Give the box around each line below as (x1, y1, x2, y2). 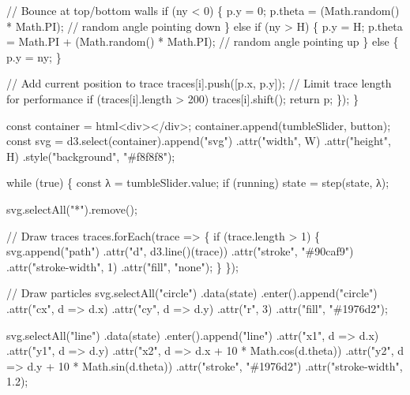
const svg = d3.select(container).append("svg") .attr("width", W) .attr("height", (6, 132, 391, 149)
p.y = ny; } (6, 48, 62, 65)
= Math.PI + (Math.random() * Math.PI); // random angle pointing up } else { (6, 33, 399, 50)
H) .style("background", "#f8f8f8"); (6, 147, 175, 164)
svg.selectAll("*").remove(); (6, 200, 137, 217)
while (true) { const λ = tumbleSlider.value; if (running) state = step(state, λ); (6, 174, 389, 191)
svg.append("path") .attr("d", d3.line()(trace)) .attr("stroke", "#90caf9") (6, 243, 354, 259)
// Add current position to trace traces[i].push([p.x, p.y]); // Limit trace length (6, 75, 392, 91)
